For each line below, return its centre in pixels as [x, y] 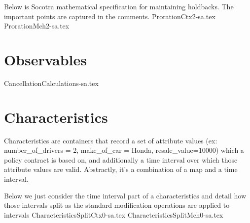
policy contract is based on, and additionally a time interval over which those [121, 159]
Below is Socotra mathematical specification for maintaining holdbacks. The [119, 6]
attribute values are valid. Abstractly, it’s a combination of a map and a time [121, 169]
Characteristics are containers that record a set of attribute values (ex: [111, 140]
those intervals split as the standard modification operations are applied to [117, 205]
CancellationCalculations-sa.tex [51, 83]
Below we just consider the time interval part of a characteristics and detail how [125, 195]
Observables [45, 59]
